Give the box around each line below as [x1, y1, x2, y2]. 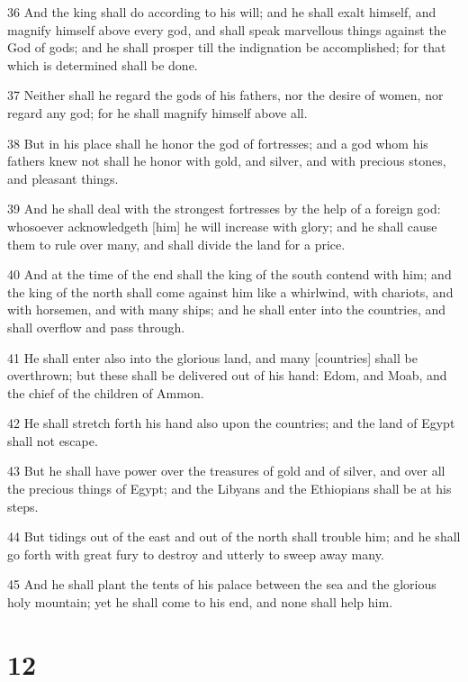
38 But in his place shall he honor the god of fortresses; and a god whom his [7, 133, 428, 152]
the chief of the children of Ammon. [7, 383, 204, 402]
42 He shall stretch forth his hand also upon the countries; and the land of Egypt [7, 414, 455, 432]
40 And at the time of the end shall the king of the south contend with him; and [7, 265, 452, 284]
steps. [7, 496, 39, 515]
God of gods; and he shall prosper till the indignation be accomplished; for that [7, 38, 446, 57]
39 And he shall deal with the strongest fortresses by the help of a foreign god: [7, 199, 441, 218]
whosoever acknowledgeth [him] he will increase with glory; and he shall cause [7, 216, 437, 235]
